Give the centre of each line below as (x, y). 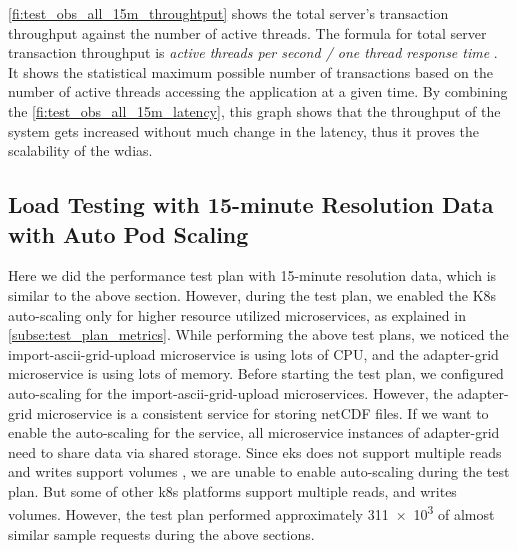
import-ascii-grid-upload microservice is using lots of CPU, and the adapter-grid (253, 353)
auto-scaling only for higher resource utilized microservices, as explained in (237, 314)
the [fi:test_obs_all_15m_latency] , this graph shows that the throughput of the (254, 110)
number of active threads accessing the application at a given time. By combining (258, 91)
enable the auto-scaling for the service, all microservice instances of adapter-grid (254, 432)
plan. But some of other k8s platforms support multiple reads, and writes (232, 490)
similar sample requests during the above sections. (161, 533)
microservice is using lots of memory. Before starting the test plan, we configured (256, 373)
